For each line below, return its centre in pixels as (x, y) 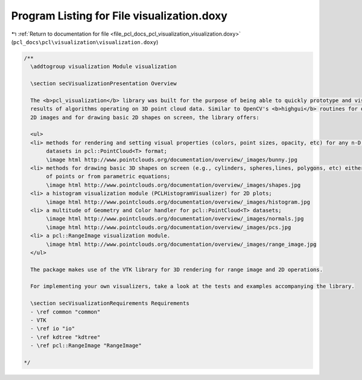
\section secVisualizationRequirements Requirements (110, 303)
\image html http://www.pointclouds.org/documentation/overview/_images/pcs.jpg (169, 227)
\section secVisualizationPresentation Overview (104, 84)
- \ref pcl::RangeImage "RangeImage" (86, 346)
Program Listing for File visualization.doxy (119, 16)
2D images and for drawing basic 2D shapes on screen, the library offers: (145, 117)
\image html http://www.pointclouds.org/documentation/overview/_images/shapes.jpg (173, 185)
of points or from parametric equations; (108, 176)
